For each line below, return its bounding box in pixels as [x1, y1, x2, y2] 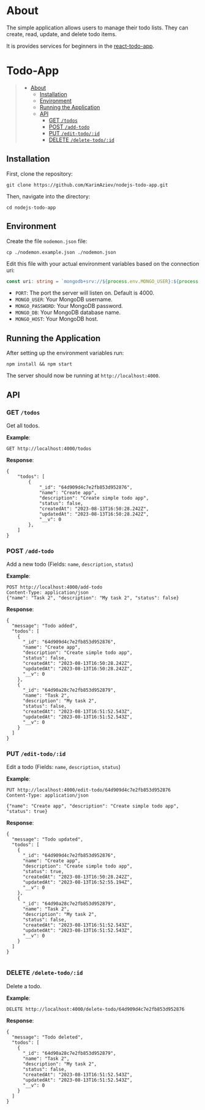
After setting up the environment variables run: [6, 350, 124, 357]
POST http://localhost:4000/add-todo [6, 584, 103, 591]
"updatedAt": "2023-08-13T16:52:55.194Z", [22, 879, 133, 885]
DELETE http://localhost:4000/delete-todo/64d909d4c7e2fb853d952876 [6, 1006, 185, 1012]
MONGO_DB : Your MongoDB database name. [15, 309, 121, 316]
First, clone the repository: [6, 170, 73, 178]
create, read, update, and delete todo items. [6, 30, 117, 37]
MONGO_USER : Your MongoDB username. [15, 296, 113, 303]
